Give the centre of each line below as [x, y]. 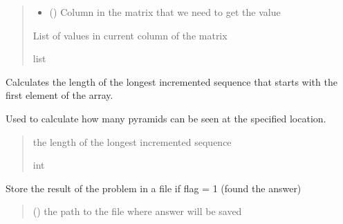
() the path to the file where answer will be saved [137, 211]
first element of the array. [59, 95]
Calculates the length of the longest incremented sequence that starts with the [171, 81]
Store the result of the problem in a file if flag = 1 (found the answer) [154, 188]
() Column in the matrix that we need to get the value [165, 12]
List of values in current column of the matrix [130, 35]
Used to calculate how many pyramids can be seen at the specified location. [166, 118]
